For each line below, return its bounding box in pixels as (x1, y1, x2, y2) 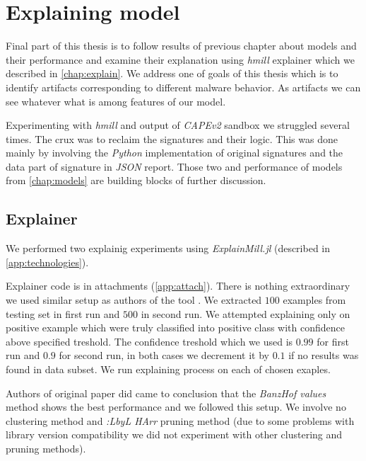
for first (317, 334, 349, 348)
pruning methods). (6, 440, 86, 455)
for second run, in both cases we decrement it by (59, 348, 269, 363)
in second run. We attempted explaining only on (141, 306, 350, 321)
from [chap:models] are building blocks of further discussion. (6, 173, 266, 188)
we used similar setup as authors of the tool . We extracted (6, 292, 262, 307)
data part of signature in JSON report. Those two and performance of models (6, 159, 343, 173)
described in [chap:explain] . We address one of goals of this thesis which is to (6, 66, 338, 81)
